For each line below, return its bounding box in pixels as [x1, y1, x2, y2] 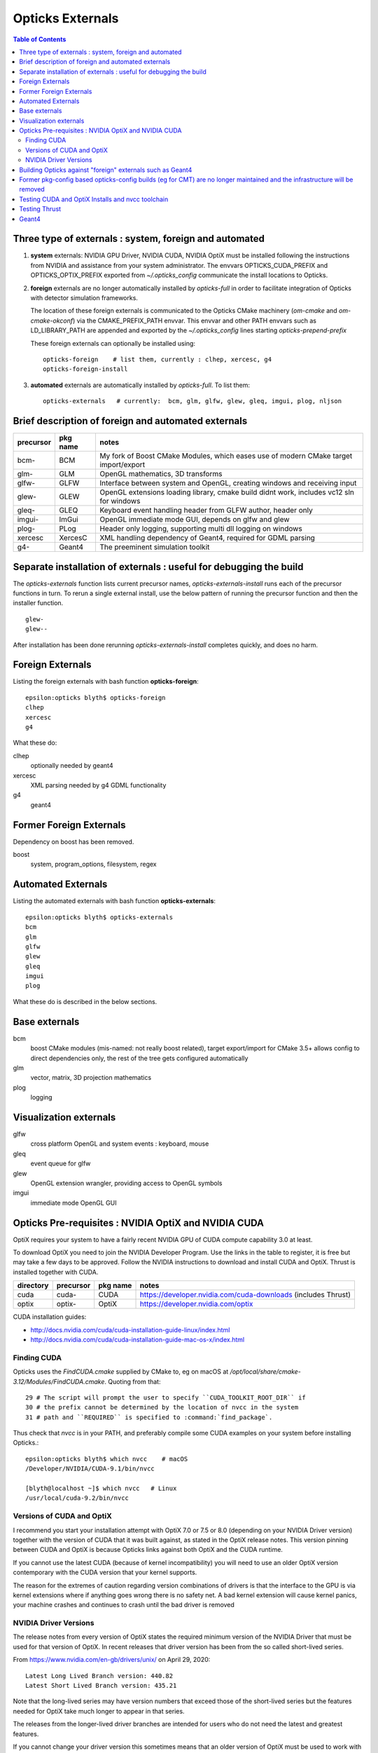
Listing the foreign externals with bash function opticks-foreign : [13, 677, 199, 686]
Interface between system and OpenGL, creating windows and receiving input [99, 478, 357, 488]
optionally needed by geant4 [30, 762, 113, 770]
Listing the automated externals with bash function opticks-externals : [13, 897, 216, 905]
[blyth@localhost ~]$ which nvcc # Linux [25, 1484, 177, 1493]
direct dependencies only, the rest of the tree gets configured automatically [30, 1054, 248, 1062]
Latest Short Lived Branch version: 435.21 [25, 1681, 177, 1690]
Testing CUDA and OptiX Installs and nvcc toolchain [19, 195, 169, 203]
